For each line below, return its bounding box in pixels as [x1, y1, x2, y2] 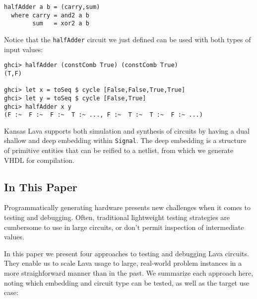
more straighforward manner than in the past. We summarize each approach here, [4, 268, 254, 278]
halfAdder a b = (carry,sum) [4, 3, 100, 10]
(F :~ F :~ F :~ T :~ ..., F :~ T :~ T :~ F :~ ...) [4, 111, 203, 119]
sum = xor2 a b [32, 20, 89, 27]
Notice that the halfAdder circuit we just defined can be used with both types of [4, 34, 251, 44]
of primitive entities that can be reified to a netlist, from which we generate [4, 145, 234, 155]
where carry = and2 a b [11, 11, 89, 19]
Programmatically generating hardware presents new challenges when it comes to [4, 202, 251, 213]
